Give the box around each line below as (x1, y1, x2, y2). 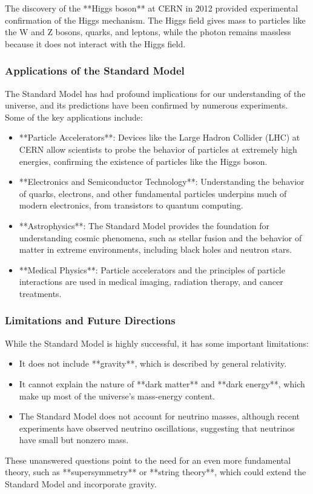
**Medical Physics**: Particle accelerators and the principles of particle (19, 263, 285, 276)
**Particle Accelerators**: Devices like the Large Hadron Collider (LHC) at (19, 131, 300, 144)
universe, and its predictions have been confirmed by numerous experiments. (5, 99, 288, 112)
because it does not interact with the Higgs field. (5, 37, 186, 50)
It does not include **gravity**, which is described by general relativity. (19, 357, 287, 370)
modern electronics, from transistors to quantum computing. (19, 199, 243, 212)
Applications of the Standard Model (5, 63, 185, 78)
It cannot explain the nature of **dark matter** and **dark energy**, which (19, 377, 305, 390)
